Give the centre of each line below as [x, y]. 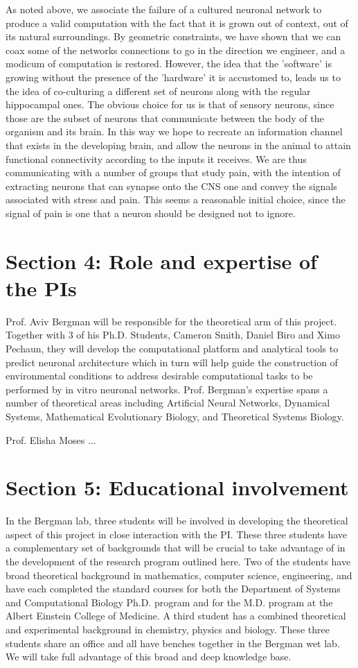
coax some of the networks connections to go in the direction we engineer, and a [176, 50]
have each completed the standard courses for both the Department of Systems [173, 589]
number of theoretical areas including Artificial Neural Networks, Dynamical [168, 403]
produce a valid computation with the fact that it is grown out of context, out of [177, 23]
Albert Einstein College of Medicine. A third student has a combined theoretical [176, 616]
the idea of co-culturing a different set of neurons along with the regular [158, 91]
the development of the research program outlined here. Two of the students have [178, 562]
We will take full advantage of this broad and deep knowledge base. [149, 657]
